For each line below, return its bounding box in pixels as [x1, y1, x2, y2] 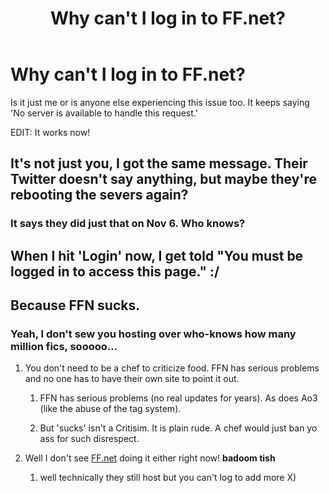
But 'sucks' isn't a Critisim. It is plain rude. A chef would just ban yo [39, 422, 318, 434]
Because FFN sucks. [10, 297, 141, 314]
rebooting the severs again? [10, 187, 189, 204]
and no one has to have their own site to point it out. [24, 373, 240, 385]
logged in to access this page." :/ [10, 263, 220, 280]
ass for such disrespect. [39, 433, 140, 445]
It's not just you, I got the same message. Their [10, 155, 308, 172]
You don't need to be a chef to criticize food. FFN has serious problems [24, 362, 320, 374]
